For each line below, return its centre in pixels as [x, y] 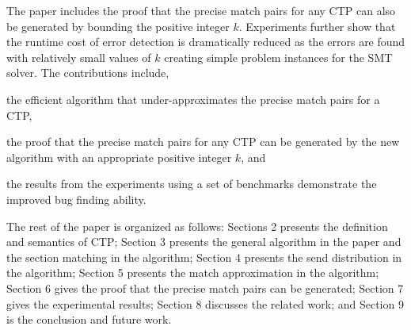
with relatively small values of [79, 57]
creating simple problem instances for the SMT [278, 57]
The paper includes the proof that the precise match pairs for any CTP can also [201, 10]
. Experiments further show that [317, 26]
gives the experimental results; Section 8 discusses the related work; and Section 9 [205, 303]
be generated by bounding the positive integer [118, 26]
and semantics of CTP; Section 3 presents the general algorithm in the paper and [204, 242]
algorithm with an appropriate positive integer [119, 157]
